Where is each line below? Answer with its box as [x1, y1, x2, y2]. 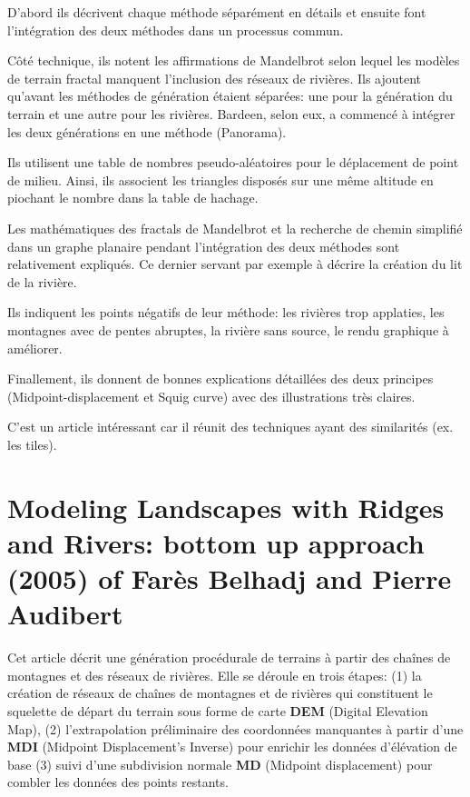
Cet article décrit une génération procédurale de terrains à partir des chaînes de [7, 648, 451, 667]
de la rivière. [7, 272, 77, 291]
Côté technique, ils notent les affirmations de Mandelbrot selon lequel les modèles [7, 51, 460, 70]
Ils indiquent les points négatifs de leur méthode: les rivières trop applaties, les [7, 303, 445, 322]
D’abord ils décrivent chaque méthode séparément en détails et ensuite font [7, 3, 426, 21]
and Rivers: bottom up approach [7, 523, 425, 561]
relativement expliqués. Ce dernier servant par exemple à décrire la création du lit [7, 254, 463, 274]
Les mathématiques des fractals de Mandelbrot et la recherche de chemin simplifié [7, 218, 463, 237]
